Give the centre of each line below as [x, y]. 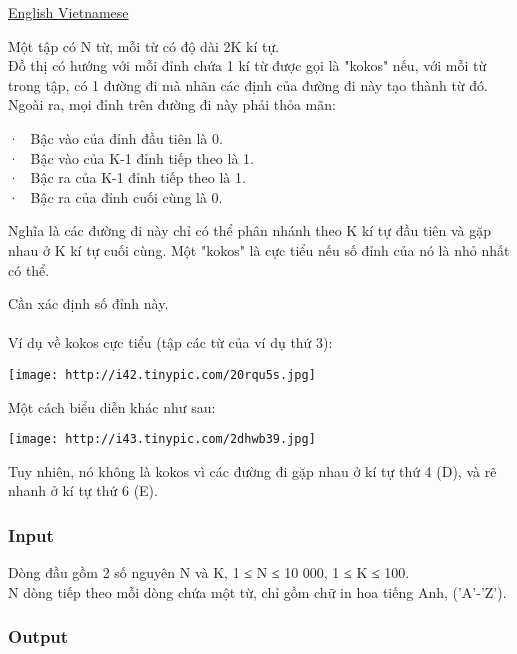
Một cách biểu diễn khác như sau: [112, 406]
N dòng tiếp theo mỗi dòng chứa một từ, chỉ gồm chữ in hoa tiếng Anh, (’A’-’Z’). [257, 591]
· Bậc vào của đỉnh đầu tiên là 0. [115, 137]
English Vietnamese [68, 12]
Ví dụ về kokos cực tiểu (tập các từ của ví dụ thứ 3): [170, 342]
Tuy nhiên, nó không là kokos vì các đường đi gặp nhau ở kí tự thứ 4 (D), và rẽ [252, 470]
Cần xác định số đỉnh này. [88, 303]
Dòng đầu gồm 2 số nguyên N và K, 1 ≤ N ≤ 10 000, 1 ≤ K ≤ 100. [209, 572]
